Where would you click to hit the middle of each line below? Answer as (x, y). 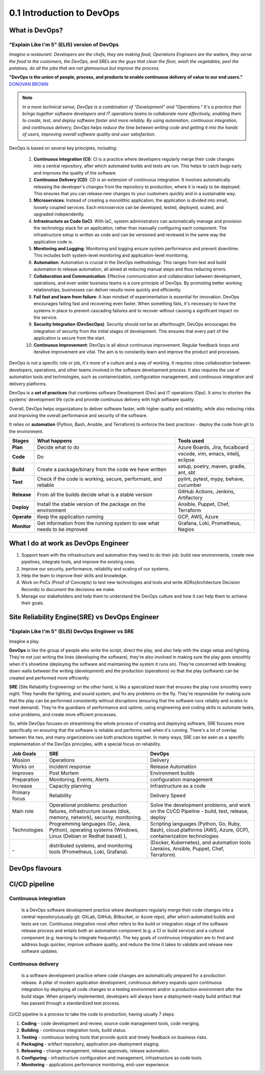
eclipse (186, 460)
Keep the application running (70, 517)
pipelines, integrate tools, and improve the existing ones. (79, 562)
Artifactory (190, 498)
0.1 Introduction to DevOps (64, 13)
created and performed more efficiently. (50, 678)
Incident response (70, 766)
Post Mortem (64, 773)
